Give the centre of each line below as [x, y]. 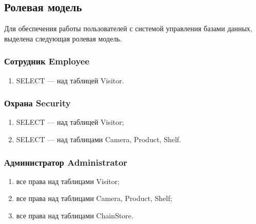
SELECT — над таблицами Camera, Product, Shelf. [99, 139]
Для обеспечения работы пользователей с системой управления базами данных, [128, 28]
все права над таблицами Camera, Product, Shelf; [94, 198]
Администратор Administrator [66, 162]
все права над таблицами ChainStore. [75, 216]
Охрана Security [37, 103]
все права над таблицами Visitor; [68, 181]
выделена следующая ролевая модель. [63, 38]
